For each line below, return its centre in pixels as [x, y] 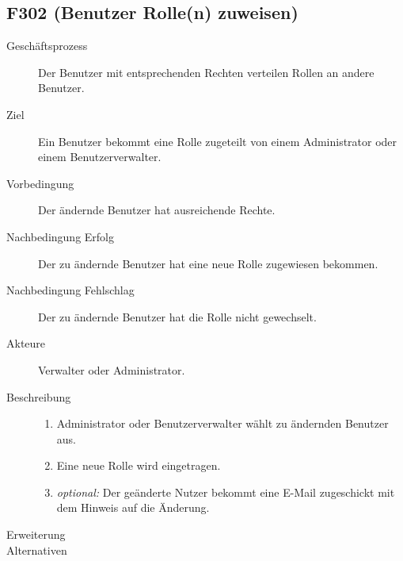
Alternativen [37, 549]
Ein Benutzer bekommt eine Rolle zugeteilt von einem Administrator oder [218, 141]
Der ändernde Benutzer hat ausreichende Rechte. [157, 210]
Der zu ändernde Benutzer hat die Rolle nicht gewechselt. [177, 316]
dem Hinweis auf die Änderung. [133, 507]
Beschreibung [39, 396]
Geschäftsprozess [47, 46]
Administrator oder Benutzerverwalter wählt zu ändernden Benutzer [222, 423]
